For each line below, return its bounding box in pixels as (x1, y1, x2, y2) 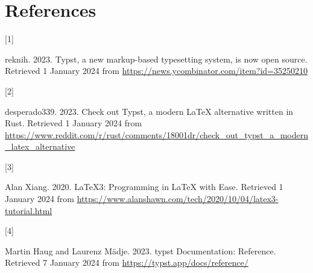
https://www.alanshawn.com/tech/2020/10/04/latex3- (77, 192, 279, 205)
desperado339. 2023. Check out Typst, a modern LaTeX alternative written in (5, 105, 294, 117)
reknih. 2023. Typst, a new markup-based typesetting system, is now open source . (5, 52, 308, 65)
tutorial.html (5, 204, 52, 216)
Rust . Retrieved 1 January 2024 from (5, 117, 142, 129)
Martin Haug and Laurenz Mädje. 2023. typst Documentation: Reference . (5, 244, 276, 257)
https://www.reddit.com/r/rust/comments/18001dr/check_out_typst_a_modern (5, 128, 308, 141)
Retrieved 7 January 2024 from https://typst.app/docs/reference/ (5, 256, 248, 269)
